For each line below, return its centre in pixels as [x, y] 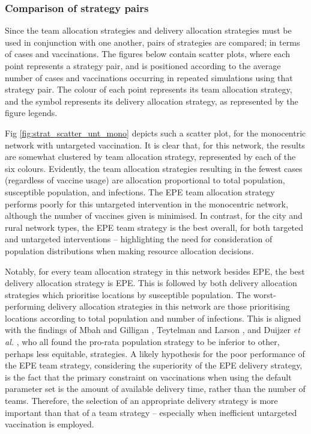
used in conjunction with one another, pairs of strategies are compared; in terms [152, 42]
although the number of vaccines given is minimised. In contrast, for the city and [154, 215]
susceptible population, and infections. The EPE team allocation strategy [140, 191]
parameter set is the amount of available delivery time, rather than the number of [155, 389]
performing [25, 306]
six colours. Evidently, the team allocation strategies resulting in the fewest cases [154, 168]
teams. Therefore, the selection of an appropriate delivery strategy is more [141, 401]
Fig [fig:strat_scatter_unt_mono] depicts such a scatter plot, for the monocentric [155, 133]
